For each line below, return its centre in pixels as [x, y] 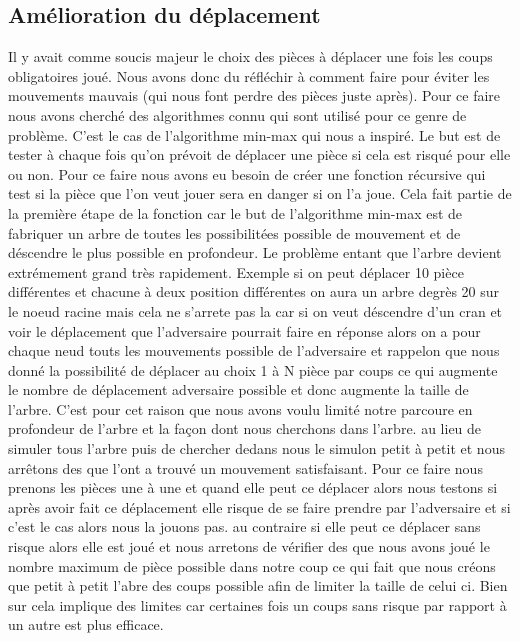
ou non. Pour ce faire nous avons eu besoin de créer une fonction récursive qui [247, 173]
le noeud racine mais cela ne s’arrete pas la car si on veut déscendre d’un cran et [255, 310]
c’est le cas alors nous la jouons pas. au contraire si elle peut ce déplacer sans [244, 526]
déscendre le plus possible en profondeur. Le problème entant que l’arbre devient [255, 252]
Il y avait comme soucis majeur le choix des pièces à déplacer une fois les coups [250, 56]
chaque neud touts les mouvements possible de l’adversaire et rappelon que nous [254, 350]
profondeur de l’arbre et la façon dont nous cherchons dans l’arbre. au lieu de [245, 428]
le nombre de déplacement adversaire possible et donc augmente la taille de [238, 389]
